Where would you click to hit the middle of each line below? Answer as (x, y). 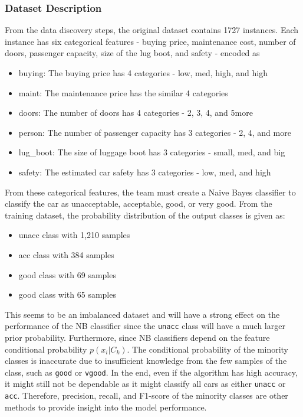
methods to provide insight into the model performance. (106, 407)
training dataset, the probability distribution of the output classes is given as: (145, 215)
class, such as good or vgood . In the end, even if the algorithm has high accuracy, (151, 372)
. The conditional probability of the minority (208, 349)
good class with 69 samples (67, 274)
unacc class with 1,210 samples (74, 235)
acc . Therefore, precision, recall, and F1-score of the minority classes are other (146, 395)
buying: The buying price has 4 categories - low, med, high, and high (143, 73)
